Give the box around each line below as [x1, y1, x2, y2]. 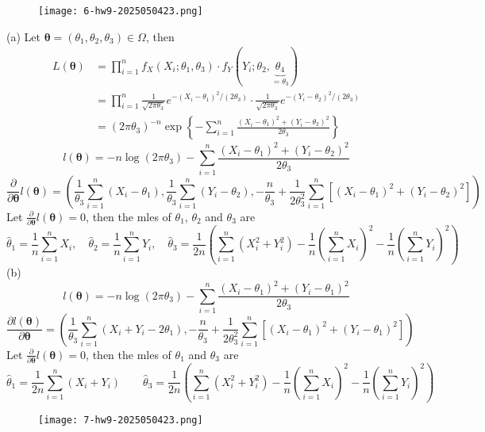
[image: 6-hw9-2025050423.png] [38, 6, 203, 17]
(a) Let [6, 28, 40, 44]
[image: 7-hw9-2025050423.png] [38, 415, 203, 426]
